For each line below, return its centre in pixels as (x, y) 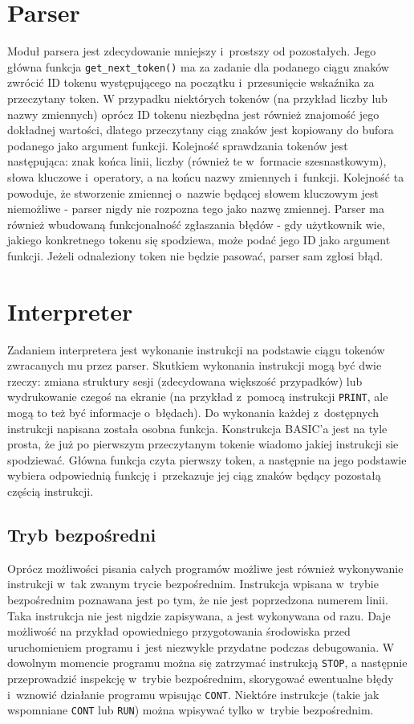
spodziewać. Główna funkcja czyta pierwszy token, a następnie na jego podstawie (207, 459)
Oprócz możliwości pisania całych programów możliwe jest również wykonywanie (205, 568)
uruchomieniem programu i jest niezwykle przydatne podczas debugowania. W (201, 646)
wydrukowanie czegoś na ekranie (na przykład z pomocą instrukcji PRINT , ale (198, 397)
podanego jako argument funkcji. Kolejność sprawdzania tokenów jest (178, 145)
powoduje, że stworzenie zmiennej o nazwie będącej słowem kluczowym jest (193, 192)
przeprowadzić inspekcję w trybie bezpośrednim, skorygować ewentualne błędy (201, 679)
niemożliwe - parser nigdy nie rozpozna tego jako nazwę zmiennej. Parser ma (196, 209)
